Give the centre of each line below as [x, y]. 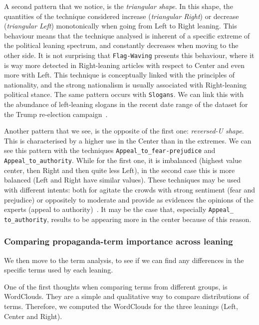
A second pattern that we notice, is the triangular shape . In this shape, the [119, 6]
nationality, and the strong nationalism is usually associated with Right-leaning [126, 84]
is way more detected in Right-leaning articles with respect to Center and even [124, 65]
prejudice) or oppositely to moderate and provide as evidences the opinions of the [129, 199]
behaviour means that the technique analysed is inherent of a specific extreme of [127, 35]
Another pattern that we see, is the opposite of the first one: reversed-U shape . [124, 131]
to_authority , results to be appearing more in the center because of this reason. [128, 219]
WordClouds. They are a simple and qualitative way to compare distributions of [127, 296]
